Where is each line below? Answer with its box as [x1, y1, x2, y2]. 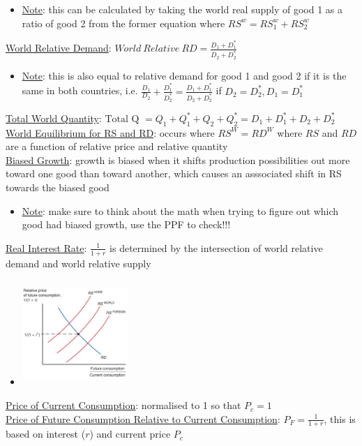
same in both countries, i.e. [22, 83, 138, 98]
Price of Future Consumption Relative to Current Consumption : [6, 411, 280, 426]
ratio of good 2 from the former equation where [22, 15, 225, 30]
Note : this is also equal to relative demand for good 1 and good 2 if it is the [22, 68, 347, 82]
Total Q [105, 114, 139, 124]
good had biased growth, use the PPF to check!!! [22, 217, 231, 232]
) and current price [89, 426, 171, 441]
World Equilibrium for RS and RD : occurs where [6, 125, 215, 140]
